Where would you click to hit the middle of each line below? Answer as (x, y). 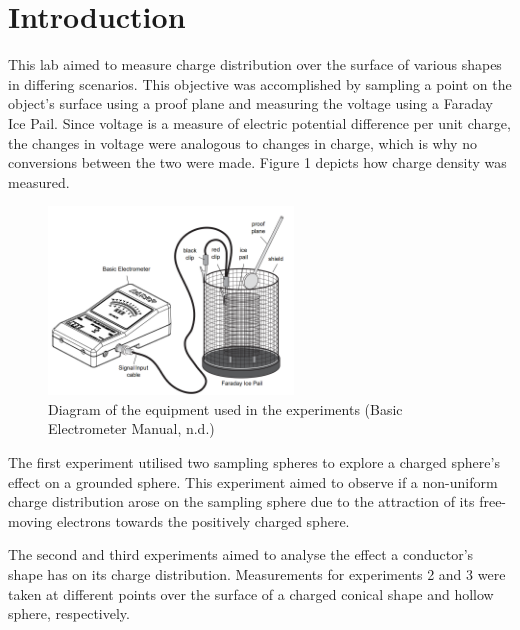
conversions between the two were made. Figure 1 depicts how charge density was (257, 162)
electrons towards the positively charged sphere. (203, 520)
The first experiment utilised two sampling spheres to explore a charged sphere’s (254, 462)
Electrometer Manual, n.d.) (131, 428)
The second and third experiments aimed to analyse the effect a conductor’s (241, 554)
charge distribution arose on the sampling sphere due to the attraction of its (241, 501)
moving (30, 520)
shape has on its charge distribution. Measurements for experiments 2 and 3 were (257, 574)
